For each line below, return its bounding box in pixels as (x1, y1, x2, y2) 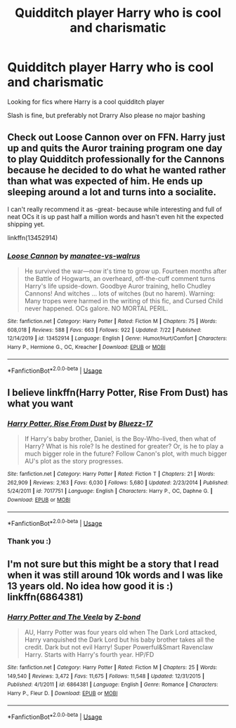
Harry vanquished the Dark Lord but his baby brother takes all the (24, 635, 215, 644)
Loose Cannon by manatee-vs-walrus (7, 251, 140, 260)
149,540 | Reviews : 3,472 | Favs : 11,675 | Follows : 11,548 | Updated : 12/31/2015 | (7, 673, 205, 680)
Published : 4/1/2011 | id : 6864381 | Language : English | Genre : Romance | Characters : (7, 681, 219, 689)
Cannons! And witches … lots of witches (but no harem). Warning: (24, 289, 216, 298)
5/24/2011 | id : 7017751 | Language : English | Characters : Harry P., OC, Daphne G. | (7, 488, 213, 495)
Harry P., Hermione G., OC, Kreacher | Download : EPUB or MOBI (7, 344, 166, 351)
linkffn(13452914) (7, 233, 58, 241)
